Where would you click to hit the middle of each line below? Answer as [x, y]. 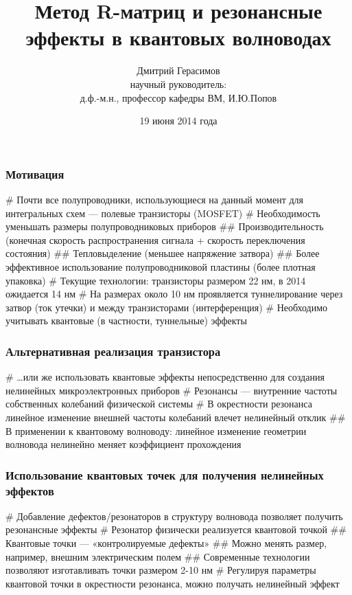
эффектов [30, 490]
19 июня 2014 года [178, 121]
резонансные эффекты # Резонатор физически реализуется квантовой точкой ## [176, 529]
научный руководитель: [178, 83]
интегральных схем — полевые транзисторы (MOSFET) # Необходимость [163, 213]
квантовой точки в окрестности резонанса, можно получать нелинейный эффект [173, 583]
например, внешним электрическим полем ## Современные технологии [158, 556]
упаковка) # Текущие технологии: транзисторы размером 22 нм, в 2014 [156, 280]
